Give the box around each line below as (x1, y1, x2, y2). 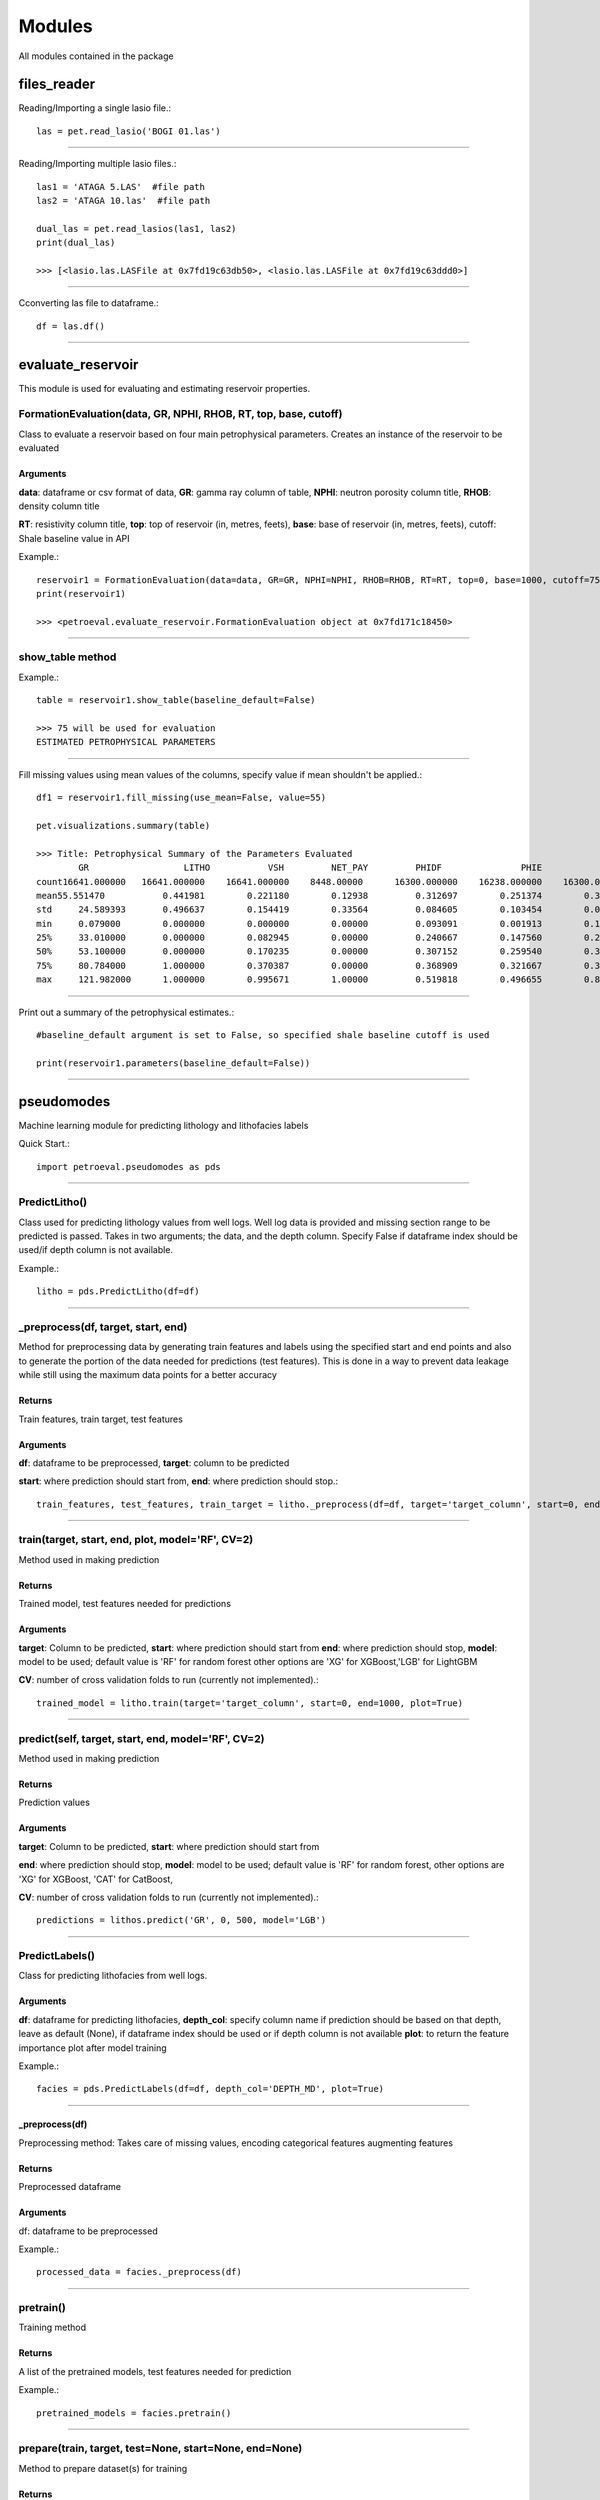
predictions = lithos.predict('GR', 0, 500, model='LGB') (36, 1915, 327, 1926)
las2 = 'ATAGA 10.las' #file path (36, 195, 211, 207)
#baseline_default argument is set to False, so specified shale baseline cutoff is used (36, 1030, 490, 1041)
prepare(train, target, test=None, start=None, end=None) (18, 2441, 303, 2455)
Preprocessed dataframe (18, 2181, 122, 2193)
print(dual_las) (36, 237, 116, 249)
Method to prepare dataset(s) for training (18, 2462, 188, 2474)
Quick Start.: (18, 1138, 70, 1150)
